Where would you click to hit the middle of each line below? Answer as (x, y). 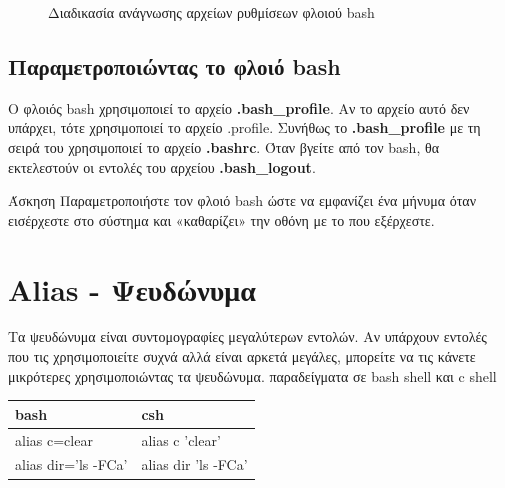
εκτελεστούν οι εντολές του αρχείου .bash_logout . (162, 166)
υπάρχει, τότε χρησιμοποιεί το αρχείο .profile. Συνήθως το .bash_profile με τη (244, 127)
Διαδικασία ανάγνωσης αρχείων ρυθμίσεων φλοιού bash (211, 12)
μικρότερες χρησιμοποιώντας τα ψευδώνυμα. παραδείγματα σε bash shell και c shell (252, 375)
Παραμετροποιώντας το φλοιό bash (174, 65)
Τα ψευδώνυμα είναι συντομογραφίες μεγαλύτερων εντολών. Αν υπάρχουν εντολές (247, 336)
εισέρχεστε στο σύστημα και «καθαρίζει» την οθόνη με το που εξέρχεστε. (221, 219)
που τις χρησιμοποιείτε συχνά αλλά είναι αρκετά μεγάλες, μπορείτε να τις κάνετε (242, 356)
